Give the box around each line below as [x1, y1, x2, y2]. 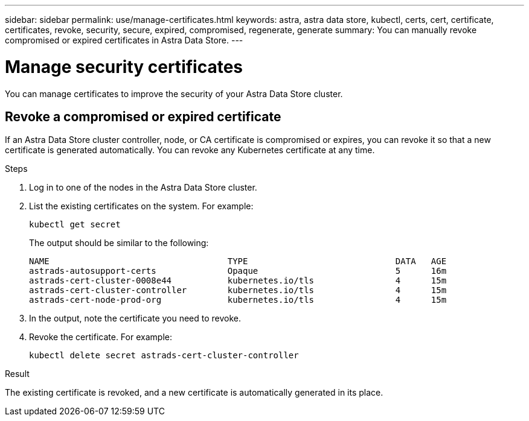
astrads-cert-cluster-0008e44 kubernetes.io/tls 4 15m [29, 276, 447, 286]
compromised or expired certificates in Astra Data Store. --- [5, 35, 243, 45]
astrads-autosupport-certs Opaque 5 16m [29, 266, 447, 276]
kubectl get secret [29, 220, 121, 230]
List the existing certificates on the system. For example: [29, 201, 254, 212]
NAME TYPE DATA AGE [29, 256, 447, 267]
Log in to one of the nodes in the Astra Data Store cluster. [29, 182, 257, 193]
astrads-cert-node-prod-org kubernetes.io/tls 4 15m [29, 295, 447, 305]
